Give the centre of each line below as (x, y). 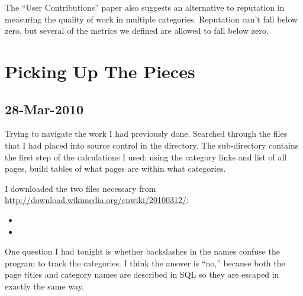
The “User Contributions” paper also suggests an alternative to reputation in (145, 7)
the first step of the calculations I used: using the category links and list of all (146, 157)
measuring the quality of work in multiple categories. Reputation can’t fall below (151, 19)
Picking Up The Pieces (100, 71)
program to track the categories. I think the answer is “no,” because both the (145, 263)
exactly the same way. (44, 286)
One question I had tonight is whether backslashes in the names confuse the (142, 251)
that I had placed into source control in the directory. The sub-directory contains (152, 145)
